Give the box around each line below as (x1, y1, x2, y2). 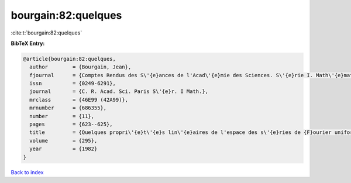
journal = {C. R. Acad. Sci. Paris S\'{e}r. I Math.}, (29, 88, 209, 95)
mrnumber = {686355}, (29, 105, 107, 111)
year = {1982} (29, 146, 98, 152)
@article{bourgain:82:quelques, (23, 56, 116, 62)
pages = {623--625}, (29, 121, 113, 128)
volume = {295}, (29, 137, 98, 144)
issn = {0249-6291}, (29, 80, 116, 87)
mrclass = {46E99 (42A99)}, (29, 96, 129, 103)
